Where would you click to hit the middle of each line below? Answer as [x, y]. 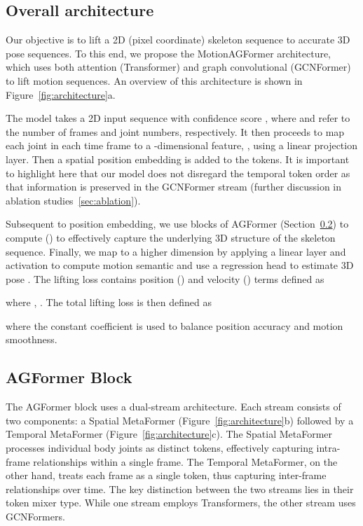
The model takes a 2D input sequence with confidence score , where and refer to [178, 118]
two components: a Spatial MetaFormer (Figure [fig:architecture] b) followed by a [180, 420]
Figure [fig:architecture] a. [61, 94]
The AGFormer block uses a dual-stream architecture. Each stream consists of [173, 407]
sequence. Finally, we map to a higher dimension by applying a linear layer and [176, 251]
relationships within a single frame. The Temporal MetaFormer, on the [185, 461]
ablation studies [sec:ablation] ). [73, 200]
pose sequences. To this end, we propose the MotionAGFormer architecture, [169, 53]
